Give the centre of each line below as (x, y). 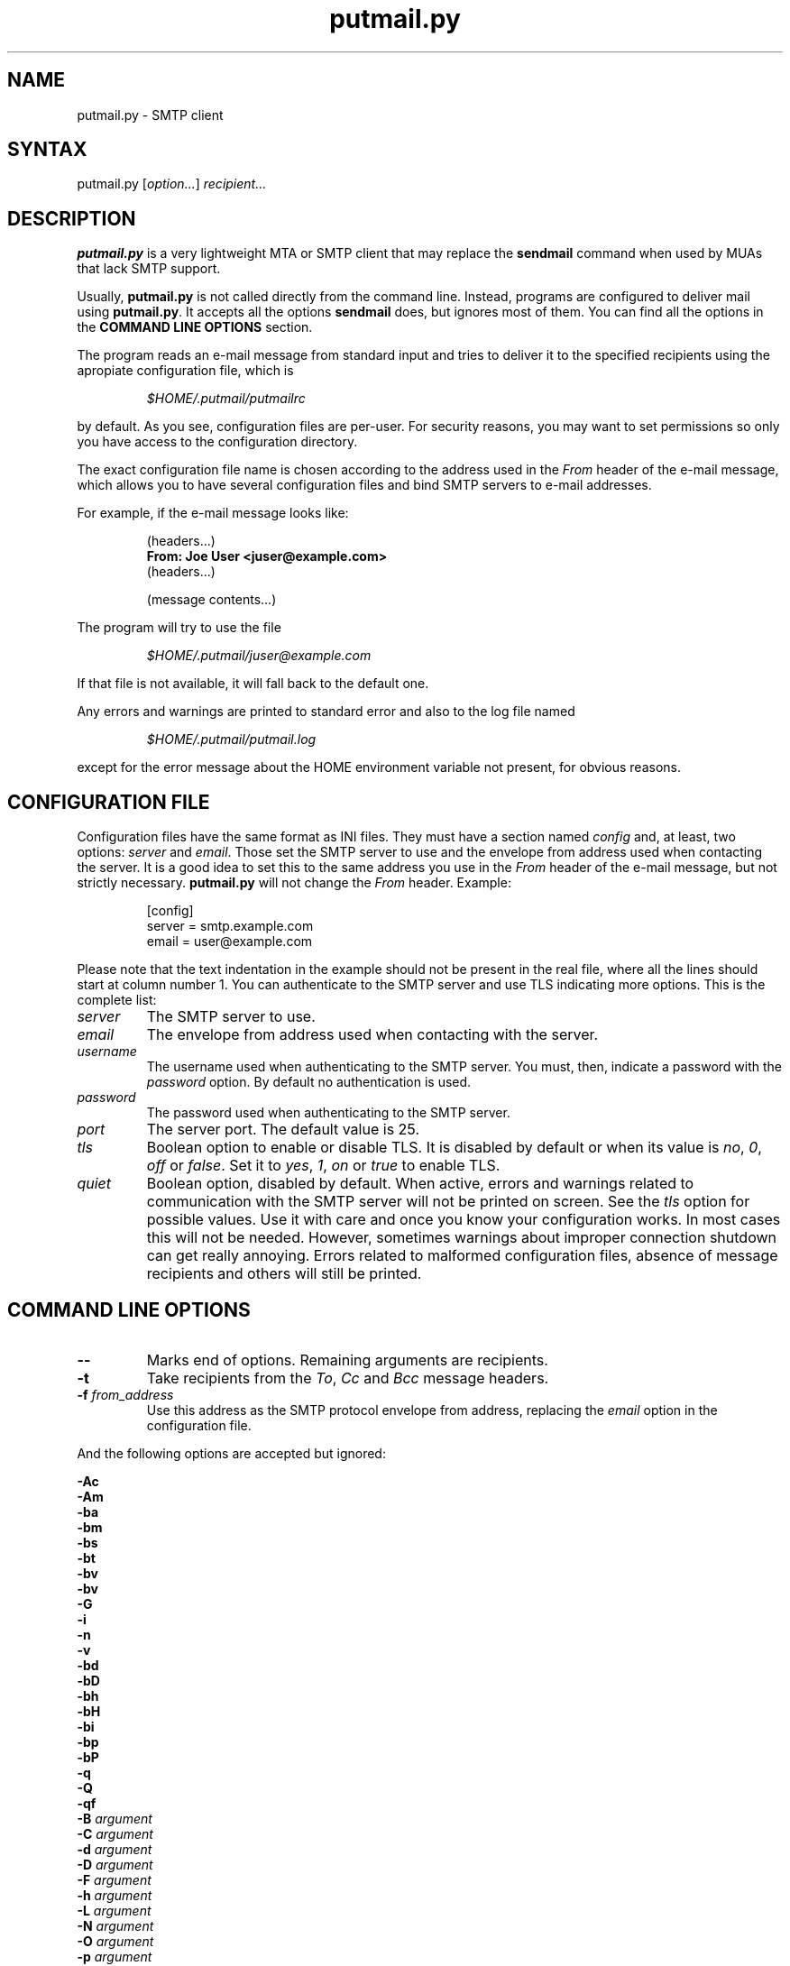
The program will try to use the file (179, 628)
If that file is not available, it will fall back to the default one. (253, 684)
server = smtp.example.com (230, 926)
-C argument (115, 1833)
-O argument (115, 1941)
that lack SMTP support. (149, 269)
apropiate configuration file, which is (185, 371)
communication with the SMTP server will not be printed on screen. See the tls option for (448, 1202)
